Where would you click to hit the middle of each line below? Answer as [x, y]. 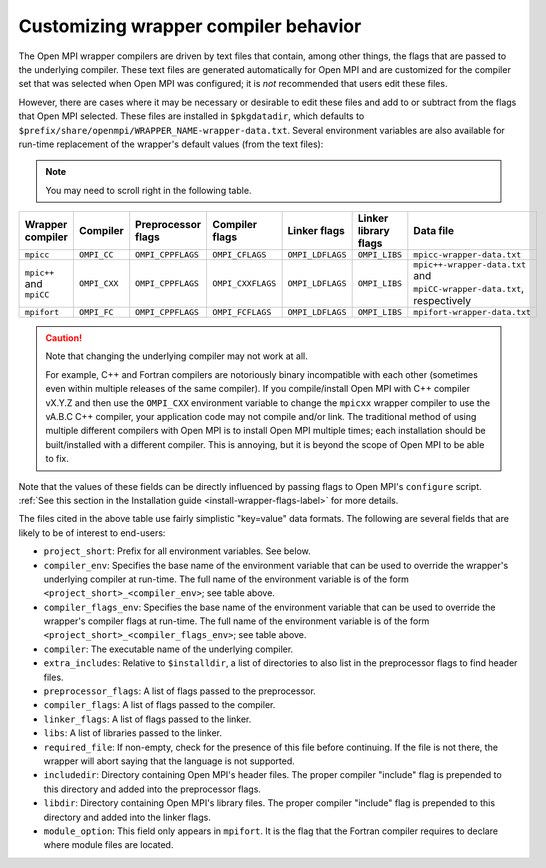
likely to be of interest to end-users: [92, 532]
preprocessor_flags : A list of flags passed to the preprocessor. [180, 691]
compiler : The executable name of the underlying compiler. [168, 649]
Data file [434, 231]
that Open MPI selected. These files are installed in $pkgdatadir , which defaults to [191, 116]
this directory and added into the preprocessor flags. [152, 789]
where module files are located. [108, 845]
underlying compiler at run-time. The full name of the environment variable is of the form [226, 579]
